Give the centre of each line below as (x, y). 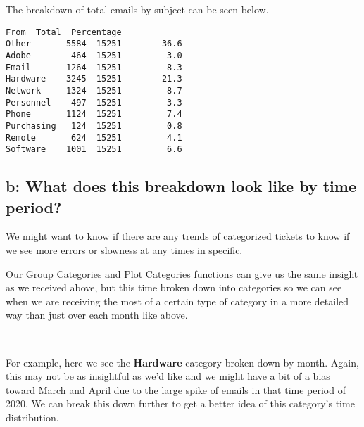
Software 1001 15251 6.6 (94, 149)
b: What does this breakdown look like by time (181, 186)
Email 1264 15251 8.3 (94, 67)
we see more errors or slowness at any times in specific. (124, 250)
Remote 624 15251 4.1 (94, 138)
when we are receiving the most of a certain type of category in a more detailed (177, 301)
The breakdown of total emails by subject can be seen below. (137, 9)
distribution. (32, 417)
